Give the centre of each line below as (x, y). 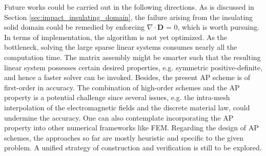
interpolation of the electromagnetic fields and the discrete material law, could (127, 107)
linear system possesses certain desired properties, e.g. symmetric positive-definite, (133, 67)
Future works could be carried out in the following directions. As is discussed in (129, 7)
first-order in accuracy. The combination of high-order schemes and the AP (122, 87)
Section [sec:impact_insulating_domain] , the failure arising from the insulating (129, 17)
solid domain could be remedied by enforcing (74, 27)
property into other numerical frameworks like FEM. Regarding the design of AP (131, 128)
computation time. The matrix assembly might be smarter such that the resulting (132, 57)
